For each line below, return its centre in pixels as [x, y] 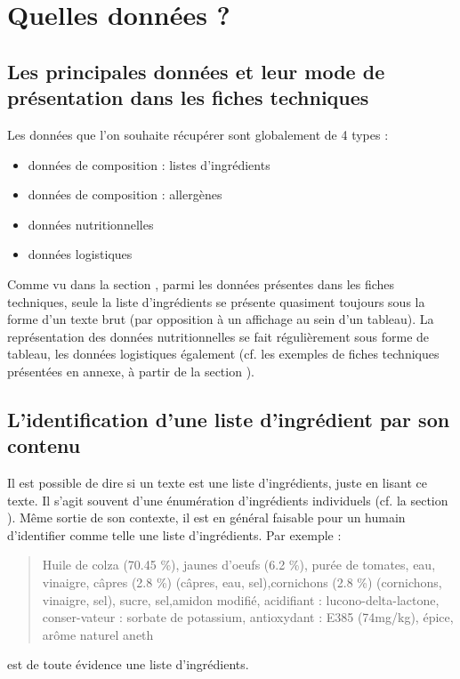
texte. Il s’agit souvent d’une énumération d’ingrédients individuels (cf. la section [228, 500]
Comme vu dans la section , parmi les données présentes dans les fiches [201, 283]
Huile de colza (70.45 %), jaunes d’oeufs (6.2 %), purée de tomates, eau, [239, 565]
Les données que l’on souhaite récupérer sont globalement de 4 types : [198, 134]
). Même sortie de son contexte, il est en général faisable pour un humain [206, 517]
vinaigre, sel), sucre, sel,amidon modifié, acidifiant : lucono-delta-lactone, [241, 599]
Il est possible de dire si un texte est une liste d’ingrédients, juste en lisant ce [218, 483]
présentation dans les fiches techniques [188, 97]
